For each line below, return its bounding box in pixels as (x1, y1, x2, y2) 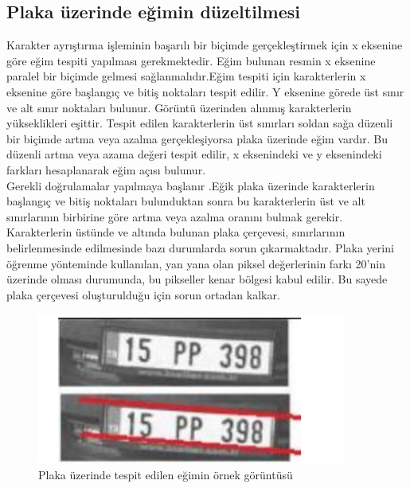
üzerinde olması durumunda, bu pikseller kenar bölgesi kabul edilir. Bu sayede (6, 271, 388, 287)
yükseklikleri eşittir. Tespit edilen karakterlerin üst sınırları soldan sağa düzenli (6, 115, 393, 131)
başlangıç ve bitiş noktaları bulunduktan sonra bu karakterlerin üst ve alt (6, 193, 365, 209)
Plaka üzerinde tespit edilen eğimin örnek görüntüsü (38, 466, 293, 482)
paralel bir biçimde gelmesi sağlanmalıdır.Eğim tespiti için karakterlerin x (6, 68, 366, 84)
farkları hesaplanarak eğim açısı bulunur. (6, 161, 206, 178)
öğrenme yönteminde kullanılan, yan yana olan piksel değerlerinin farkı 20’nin (6, 255, 385, 271)
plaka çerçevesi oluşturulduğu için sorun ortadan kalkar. (6, 286, 280, 303)
